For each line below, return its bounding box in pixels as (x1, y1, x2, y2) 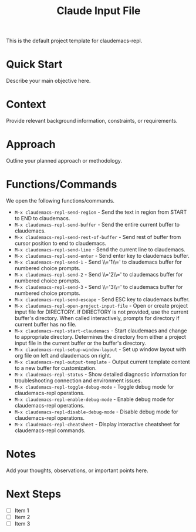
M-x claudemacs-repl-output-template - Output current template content (14, 358, 190, 365)
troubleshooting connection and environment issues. (14, 377, 143, 384)
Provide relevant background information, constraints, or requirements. (6, 117, 178, 124)
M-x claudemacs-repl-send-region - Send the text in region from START (14, 208, 187, 216)
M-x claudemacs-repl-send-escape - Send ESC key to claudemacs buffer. (14, 295, 190, 303)
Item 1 (14, 507, 29, 514)
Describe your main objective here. (6, 78, 91, 85)
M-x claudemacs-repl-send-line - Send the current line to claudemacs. (14, 245, 186, 253)
